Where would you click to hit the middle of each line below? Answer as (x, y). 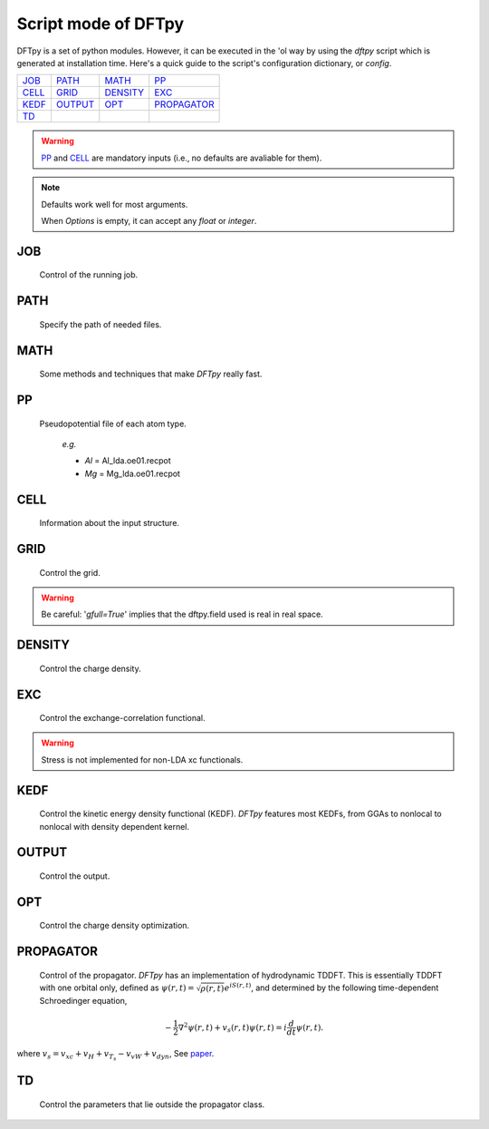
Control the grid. (70, 572)
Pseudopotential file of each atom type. (113, 423)
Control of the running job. (89, 275)
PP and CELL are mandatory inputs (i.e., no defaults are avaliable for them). (182, 158)
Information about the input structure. (110, 523)
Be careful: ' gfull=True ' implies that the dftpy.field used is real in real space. (182, 614)
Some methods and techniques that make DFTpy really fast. (151, 374)
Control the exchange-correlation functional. (122, 718)
